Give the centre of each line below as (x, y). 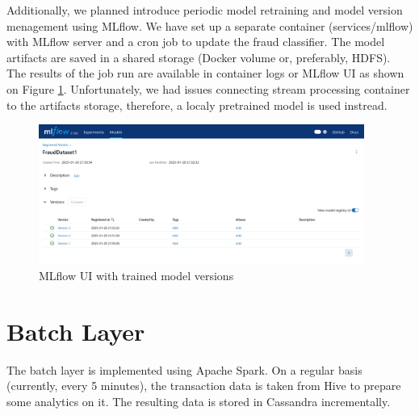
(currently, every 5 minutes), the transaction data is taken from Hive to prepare (204, 386)
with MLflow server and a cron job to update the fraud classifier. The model (196, 42)
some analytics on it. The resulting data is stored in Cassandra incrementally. (199, 401)
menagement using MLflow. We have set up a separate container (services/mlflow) (210, 25)
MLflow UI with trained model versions (136, 275)
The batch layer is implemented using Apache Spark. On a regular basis (184, 369)
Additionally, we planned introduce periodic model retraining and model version (205, 10)
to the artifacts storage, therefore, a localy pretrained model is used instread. (197, 105)
